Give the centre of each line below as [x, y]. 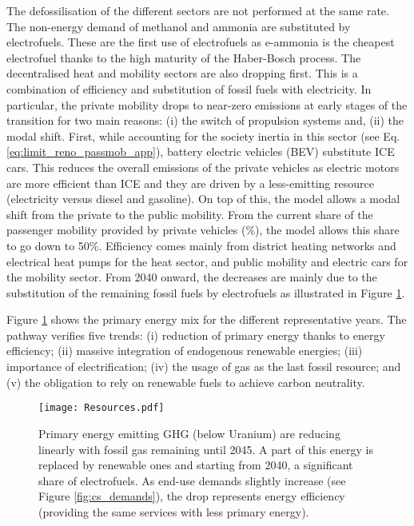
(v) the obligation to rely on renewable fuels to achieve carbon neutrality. [186, 382]
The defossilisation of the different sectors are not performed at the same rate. [198, 10]
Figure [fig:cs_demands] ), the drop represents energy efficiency [192, 496]
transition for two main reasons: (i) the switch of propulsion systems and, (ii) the [205, 120]
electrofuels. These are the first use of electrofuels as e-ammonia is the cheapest [201, 42]
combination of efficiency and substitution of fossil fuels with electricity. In [189, 88]
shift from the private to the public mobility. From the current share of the [190, 214]
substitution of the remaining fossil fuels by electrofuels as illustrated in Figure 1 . [206, 292]
